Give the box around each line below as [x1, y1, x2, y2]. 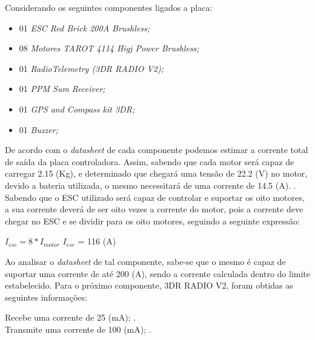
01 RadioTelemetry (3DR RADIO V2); [19, 62, 164, 74]
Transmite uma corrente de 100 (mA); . [5, 322, 151, 335]
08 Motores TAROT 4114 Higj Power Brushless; [19, 42, 199, 54]
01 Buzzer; [19, 123, 58, 136]
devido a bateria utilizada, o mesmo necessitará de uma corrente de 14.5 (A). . [5, 178, 296, 191]
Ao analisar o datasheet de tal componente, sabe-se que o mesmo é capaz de [5, 255, 286, 267]
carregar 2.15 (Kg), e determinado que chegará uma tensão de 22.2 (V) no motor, [5, 167, 308, 180]
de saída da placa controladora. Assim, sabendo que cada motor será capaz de [5, 155, 294, 168]
